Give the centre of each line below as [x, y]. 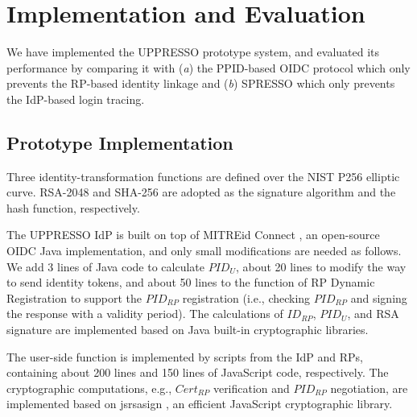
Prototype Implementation [120, 142]
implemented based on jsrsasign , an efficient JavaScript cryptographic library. [200, 404]
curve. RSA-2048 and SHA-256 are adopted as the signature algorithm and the [201, 192]
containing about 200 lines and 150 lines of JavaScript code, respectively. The [198, 372]
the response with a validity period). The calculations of [145, 314]
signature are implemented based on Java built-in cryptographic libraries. [188, 330]
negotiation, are [369, 388]
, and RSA [373, 314]
